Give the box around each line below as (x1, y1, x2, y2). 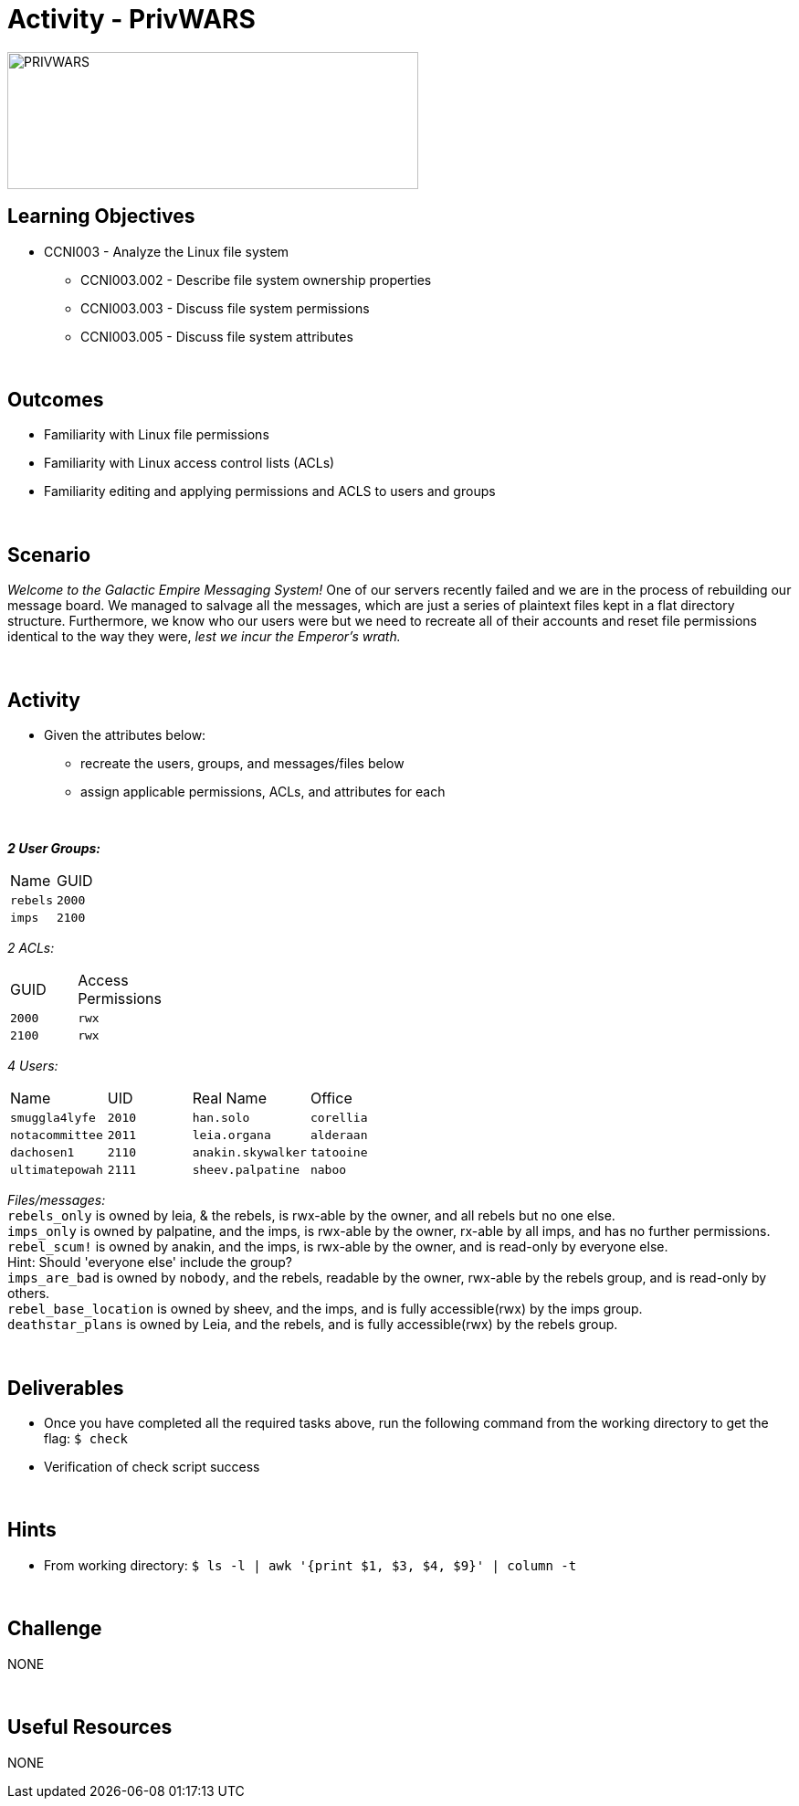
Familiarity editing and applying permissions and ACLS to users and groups (44, 483, 496, 500)
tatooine (310, 1146, 368, 1160)
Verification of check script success (44, 1458, 260, 1474)
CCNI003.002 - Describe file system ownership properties (80, 271, 432, 288)
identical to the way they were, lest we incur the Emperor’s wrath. (7, 628, 401, 645)
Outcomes (7, 388, 104, 412)
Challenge (7, 1617, 102, 1641)
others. (7, 1285, 50, 1302)
